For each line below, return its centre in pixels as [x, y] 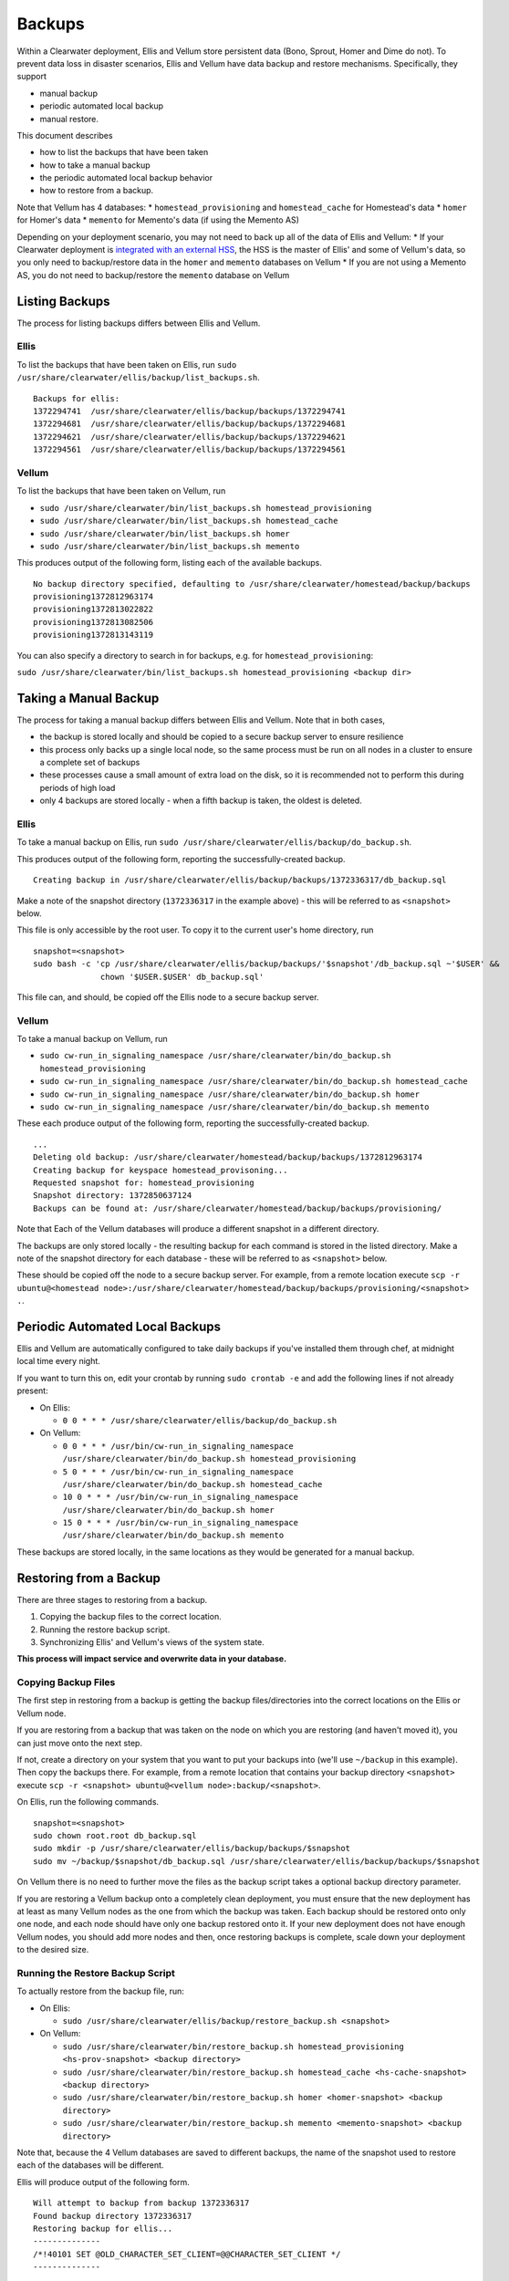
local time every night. [58, 1361]
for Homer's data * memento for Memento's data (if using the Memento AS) [158, 220]
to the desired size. [53, 1950]
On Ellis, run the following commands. [88, 1802]
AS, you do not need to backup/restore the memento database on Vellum [153, 275]
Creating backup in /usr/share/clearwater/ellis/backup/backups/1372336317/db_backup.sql [240, 880]
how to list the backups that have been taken [124, 152]
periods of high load [78, 787]
